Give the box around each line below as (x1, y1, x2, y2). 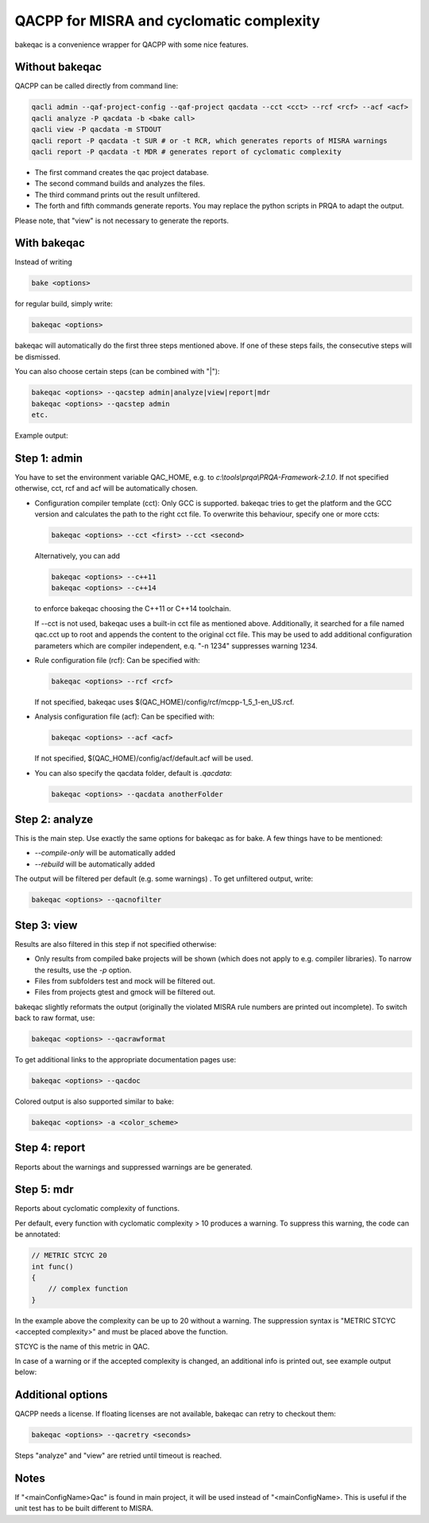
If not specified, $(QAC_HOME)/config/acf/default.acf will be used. (34, 754, 253, 763)
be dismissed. (14, 352, 61, 361)
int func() (31, 1262, 74, 1271)
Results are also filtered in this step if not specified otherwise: (14, 939, 217, 948)
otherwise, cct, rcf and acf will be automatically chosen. (14, 484, 198, 493)
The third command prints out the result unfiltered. (34, 189, 200, 199)
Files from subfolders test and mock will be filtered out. (34, 976, 215, 986)
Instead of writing (14, 257, 73, 267)
